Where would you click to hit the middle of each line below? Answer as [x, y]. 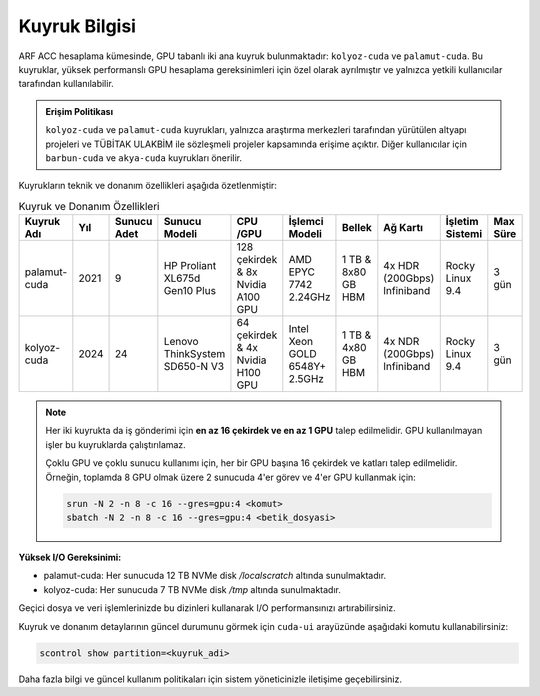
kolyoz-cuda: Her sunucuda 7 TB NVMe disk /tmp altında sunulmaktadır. [192, 589]
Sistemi [464, 234]
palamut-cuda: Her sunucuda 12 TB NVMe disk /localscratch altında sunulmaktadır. [215, 576]
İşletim [462, 222]
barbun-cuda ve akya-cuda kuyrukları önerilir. [144, 157]
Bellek [356, 228]
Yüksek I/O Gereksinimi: [70, 557]
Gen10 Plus [190, 291]
